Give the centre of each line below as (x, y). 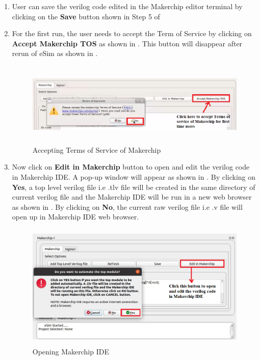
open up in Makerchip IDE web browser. (75, 217)
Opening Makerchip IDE (71, 352)
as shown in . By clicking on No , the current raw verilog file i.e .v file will (127, 206)
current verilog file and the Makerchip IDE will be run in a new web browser (132, 197)
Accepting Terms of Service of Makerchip (97, 149)
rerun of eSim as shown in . (55, 53)
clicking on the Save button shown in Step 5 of (86, 16)
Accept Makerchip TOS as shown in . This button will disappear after (127, 43)
